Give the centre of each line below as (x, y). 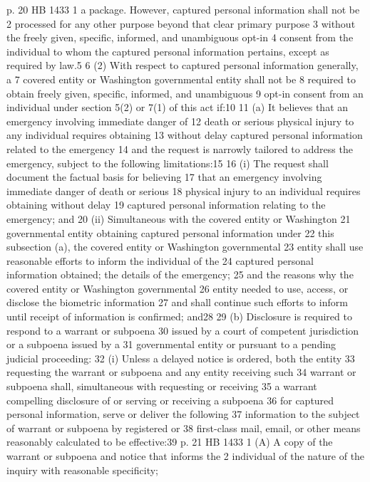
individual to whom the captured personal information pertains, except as (168, 51)
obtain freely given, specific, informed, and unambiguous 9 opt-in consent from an (185, 93)
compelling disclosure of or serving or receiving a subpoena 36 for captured (170, 400)
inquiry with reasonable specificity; (82, 470)
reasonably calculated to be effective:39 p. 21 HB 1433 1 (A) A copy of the (170, 442)
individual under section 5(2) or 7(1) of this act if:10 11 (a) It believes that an (178, 107)
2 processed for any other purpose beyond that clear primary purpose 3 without (181, 23)
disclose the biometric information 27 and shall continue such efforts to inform (177, 302)
